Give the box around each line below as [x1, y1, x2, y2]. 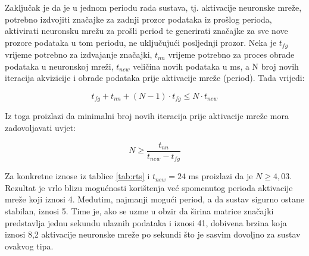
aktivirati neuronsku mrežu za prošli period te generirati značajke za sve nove [5, 24, 288, 37]
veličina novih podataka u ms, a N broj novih [133, 60, 299, 72]
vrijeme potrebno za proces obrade [168, 48, 295, 61]
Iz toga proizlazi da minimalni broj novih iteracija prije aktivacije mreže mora [5, 110, 289, 122]
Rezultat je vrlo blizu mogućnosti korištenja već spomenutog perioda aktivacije [5, 181, 293, 193]
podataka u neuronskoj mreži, [5, 60, 114, 72]
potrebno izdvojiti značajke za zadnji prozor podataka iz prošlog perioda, [5, 13, 272, 25]
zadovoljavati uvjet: [5, 121, 76, 134]
